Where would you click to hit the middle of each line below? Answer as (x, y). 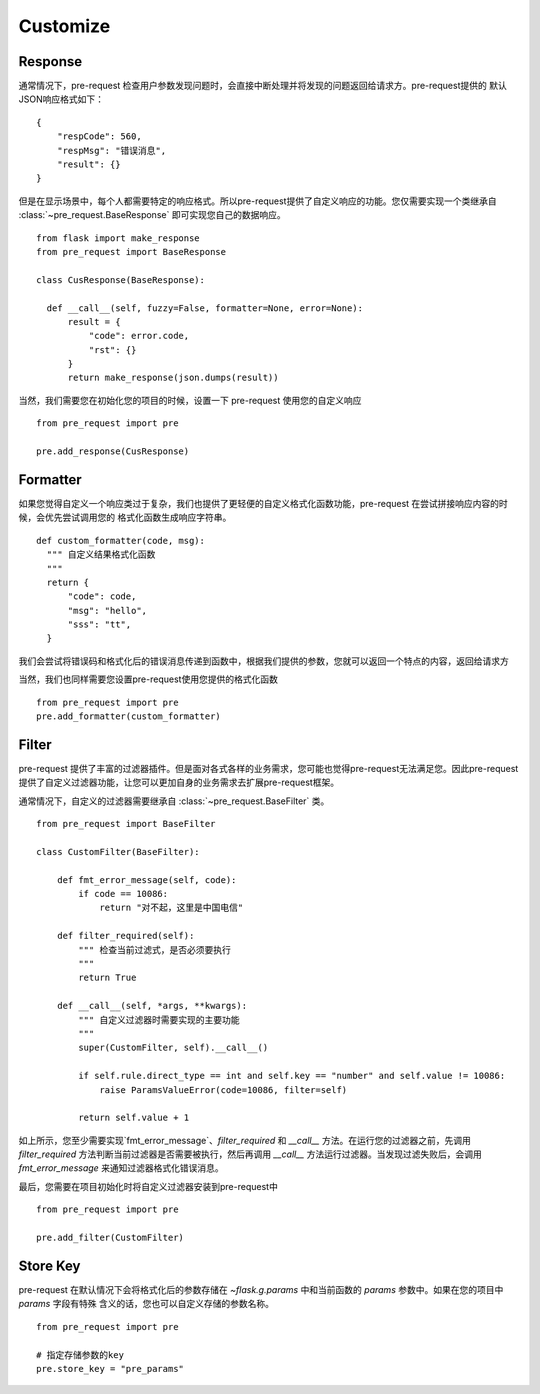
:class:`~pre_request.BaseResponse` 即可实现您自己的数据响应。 (152, 215)
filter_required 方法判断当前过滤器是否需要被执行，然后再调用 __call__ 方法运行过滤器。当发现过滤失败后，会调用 (250, 1154)
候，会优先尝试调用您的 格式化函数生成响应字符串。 (125, 517)
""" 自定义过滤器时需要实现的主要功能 (159, 1019)
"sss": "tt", (99, 624)
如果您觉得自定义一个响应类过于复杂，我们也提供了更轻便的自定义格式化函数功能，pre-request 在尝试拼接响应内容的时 (263, 503)
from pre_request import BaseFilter (126, 824)
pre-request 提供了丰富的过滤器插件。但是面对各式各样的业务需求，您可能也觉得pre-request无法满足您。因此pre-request (268, 768)
